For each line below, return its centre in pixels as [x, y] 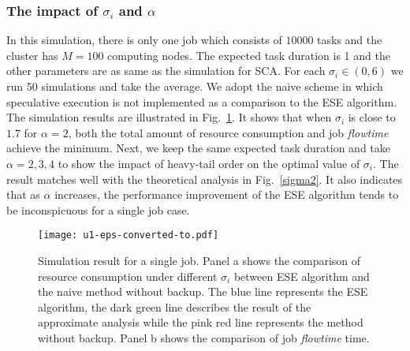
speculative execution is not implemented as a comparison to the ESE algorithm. [202, 101]
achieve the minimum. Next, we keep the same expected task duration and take [199, 148]
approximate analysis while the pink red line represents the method [201, 322]
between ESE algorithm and [302, 276]
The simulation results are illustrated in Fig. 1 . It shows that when [169, 117]
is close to [372, 117]
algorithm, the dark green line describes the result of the [175, 306]
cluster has [32, 55]
